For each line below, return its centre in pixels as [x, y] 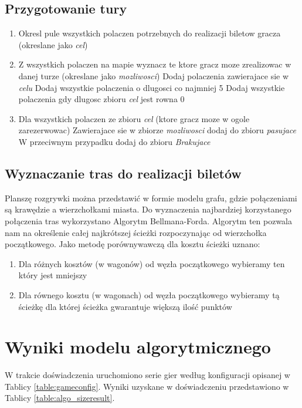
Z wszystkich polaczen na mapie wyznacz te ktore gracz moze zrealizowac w [155, 64]
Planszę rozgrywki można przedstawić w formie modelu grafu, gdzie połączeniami [151, 198]
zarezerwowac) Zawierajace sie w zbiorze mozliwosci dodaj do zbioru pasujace [157, 130]
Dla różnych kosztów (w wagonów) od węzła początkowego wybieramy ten [152, 263]
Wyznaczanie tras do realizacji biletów [123, 173]
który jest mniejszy [53, 275]
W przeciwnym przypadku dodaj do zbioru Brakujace [114, 141]
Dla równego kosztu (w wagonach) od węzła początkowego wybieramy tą [149, 294]
